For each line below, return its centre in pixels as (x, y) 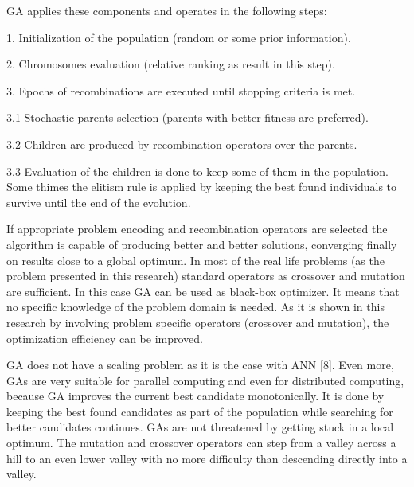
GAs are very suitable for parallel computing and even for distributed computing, (205, 380)
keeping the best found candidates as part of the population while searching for (200, 411)
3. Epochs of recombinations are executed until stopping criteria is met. (181, 90)
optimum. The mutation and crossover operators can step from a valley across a (201, 443)
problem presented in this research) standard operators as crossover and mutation (206, 276)
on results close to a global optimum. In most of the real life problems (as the (195, 260)
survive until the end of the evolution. (99, 202)
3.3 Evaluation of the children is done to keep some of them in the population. (197, 171)
